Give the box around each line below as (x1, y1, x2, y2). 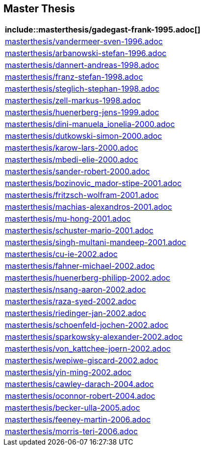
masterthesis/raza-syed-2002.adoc (5, 296, 136, 307)
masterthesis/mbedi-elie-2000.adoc (5, 155, 138, 165)
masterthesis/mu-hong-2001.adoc (5, 214, 131, 224)
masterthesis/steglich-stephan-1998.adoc (5, 84, 159, 94)
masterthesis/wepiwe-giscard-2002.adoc (5, 355, 158, 366)
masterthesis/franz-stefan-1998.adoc (5, 72, 143, 82)
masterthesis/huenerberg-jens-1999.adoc (5, 107, 159, 118)
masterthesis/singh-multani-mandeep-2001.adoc (5, 237, 186, 248)
